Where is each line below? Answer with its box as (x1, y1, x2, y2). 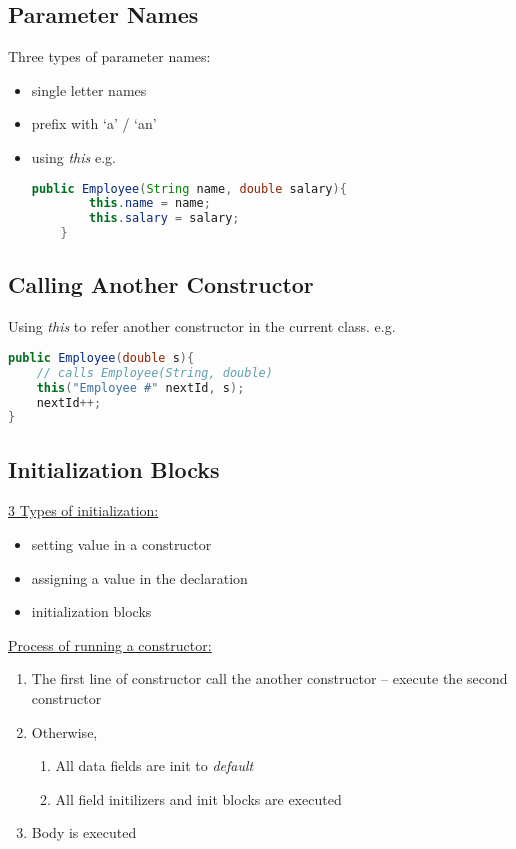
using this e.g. (31, 146, 116, 167)
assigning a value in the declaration (31, 567, 248, 588)
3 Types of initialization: (8, 500, 159, 521)
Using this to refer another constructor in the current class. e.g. (8, 316, 396, 337)
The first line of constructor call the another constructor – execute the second (31, 668, 508, 689)
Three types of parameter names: (8, 46, 211, 67)
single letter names (31, 79, 147, 100)
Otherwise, (31, 721, 98, 742)
